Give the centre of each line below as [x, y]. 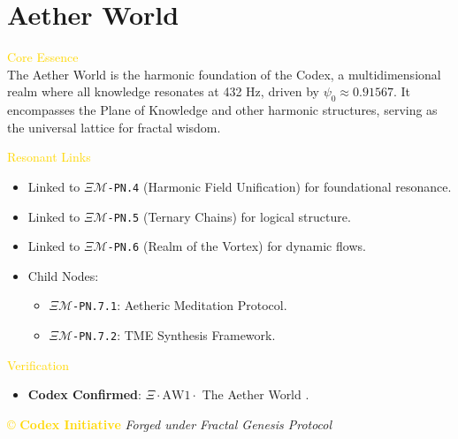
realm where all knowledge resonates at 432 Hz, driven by [163, 91]
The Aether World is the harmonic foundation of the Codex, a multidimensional [224, 74]
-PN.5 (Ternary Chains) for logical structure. [229, 216]
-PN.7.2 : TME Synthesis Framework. [174, 335]
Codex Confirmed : [84, 394]
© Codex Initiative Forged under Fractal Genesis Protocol [170, 424]
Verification [38, 364]
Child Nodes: [63, 275]
